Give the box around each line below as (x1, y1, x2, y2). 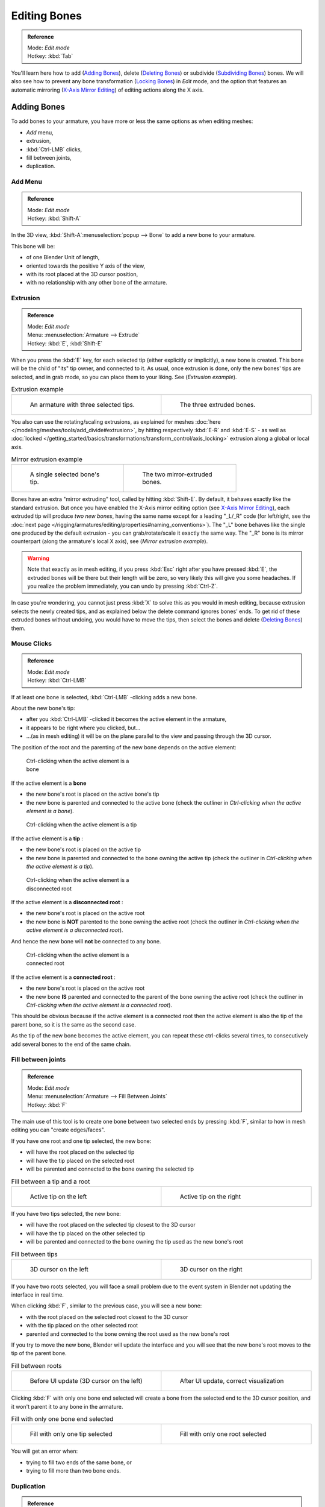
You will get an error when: (11, 1447, 78, 1455)
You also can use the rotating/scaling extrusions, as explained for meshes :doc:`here (11, 418, 221, 425)
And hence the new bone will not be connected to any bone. (11, 937, 161, 945)
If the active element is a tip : (11, 835, 84, 842)
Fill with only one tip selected (29, 1430, 113, 1438)
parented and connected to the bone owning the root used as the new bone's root (26, 1330, 230, 1338)
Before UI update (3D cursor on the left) (29, 1377, 143, 1385)
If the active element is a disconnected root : (11, 899, 123, 906)
